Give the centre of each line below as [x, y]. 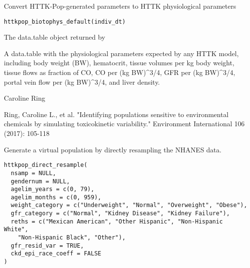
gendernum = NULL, [41, 181]
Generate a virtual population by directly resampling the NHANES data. [113, 149]
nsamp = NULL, [33, 173]
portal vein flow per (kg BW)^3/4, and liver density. [82, 82]
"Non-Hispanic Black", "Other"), [72, 238]
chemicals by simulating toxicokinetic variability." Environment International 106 [124, 124]
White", [16, 230]
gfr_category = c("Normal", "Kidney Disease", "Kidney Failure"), [120, 214]
